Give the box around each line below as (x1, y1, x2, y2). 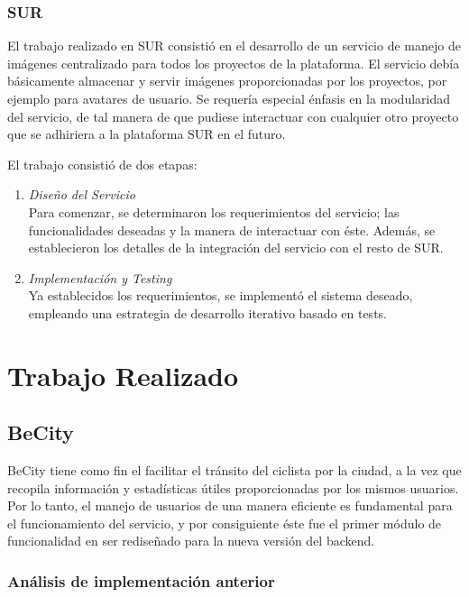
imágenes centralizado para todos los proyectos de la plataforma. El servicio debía (7, 53, 460, 72)
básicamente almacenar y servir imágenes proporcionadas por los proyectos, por (7, 71, 447, 90)
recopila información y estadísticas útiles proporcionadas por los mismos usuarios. (7, 478, 459, 497)
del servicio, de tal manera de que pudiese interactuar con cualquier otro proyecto (7, 106, 459, 125)
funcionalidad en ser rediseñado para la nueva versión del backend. (7, 531, 375, 550)
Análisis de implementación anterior (7, 570, 275, 592)
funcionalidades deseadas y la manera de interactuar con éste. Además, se (28, 220, 436, 239)
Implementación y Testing (28, 268, 172, 287)
